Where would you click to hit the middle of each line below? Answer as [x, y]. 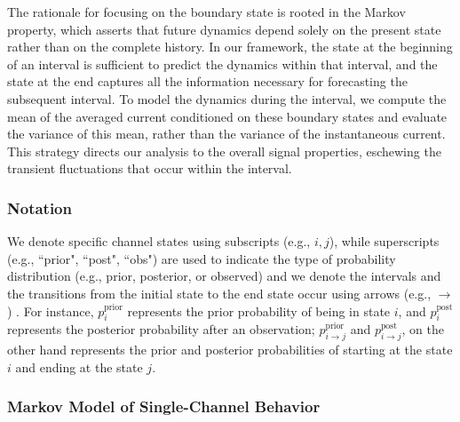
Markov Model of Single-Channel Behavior [164, 406]
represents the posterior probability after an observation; [161, 329]
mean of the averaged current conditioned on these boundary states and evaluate [227, 116]
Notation [40, 207]
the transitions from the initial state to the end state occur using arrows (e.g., [219, 293]
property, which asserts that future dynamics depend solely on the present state [224, 29]
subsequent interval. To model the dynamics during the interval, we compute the [227, 98]
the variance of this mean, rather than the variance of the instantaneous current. [226, 134]
